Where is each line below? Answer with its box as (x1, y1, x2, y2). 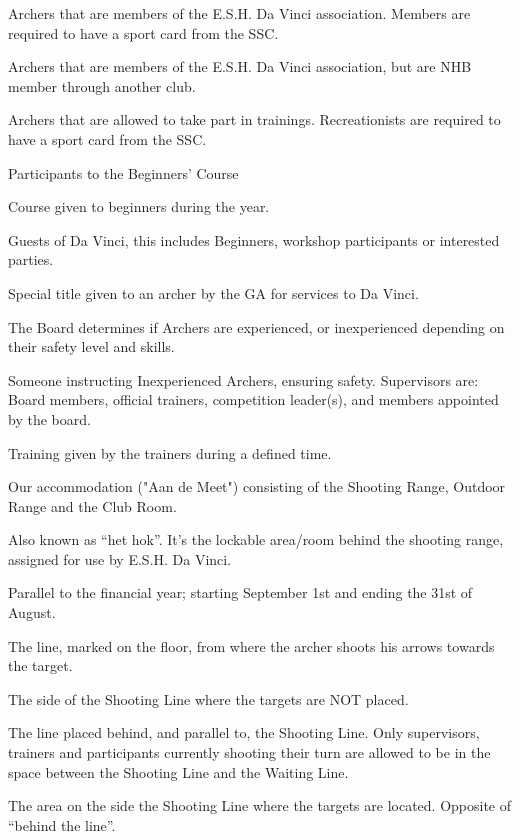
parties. (8, 249, 54, 270)
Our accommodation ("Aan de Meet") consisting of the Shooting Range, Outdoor (8, 476, 506, 497)
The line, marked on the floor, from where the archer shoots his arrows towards (8, 635, 495, 656)
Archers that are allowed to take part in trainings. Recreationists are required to (8, 109, 501, 130)
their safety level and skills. (8, 336, 175, 357)
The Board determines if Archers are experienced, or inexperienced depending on (8, 316, 505, 337)
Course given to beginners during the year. (8, 196, 270, 217)
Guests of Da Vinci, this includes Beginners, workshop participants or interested (8, 229, 500, 250)
